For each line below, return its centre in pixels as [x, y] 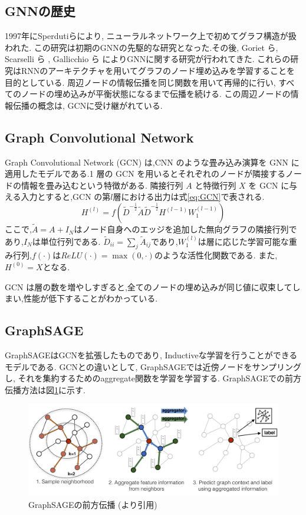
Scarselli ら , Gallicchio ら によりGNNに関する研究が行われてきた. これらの [148, 59]
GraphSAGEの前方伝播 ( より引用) [93, 504]
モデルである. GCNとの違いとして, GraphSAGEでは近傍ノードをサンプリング [153, 366]
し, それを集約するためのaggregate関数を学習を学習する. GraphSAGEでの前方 [153, 378]
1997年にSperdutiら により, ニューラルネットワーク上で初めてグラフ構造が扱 [151, 36]
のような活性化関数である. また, [216, 255]
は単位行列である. [66, 241]
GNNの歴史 [40, 11]
